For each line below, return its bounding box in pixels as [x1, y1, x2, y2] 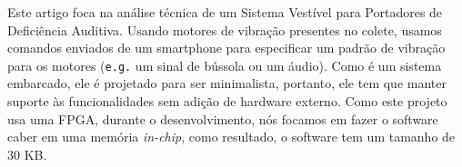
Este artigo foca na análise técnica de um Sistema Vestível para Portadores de [7, 3, 443, 21]
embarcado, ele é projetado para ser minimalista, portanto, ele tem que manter [7, 74, 447, 93]
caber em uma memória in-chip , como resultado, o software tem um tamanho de [7, 127, 456, 146]
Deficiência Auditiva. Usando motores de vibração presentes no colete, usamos [7, 20, 442, 39]
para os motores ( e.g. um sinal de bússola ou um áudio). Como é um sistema [7, 55, 442, 74]
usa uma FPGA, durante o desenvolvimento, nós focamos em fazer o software [7, 109, 438, 128]
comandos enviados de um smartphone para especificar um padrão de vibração [7, 38, 446, 57]
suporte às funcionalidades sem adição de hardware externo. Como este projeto [7, 92, 447, 111]
